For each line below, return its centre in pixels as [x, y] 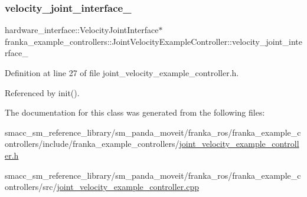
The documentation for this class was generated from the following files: [135, 112]
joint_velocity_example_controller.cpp [128, 187]
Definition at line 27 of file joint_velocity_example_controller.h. [122, 73]
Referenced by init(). [42, 92]
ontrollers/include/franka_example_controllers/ [92, 144]
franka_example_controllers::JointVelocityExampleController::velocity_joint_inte [153, 41]
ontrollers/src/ [31, 187]
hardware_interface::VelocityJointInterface [82, 30]
